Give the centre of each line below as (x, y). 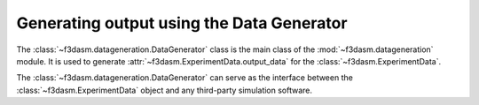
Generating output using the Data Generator (182, 23)
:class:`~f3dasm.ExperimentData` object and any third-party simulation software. (165, 90)
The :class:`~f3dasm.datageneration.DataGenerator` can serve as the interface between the (185, 78)
